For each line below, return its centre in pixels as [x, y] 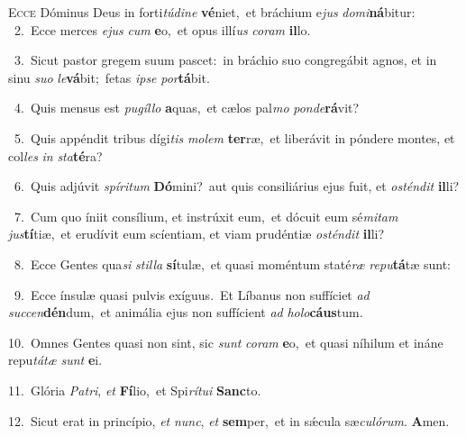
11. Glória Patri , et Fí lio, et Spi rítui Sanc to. [135, 390]
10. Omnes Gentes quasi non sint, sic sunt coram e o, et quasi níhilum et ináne [226, 342]
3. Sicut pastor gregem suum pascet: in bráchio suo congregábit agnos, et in [225, 60]
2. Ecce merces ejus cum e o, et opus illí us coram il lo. [162, 29]
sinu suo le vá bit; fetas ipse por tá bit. [109, 77]
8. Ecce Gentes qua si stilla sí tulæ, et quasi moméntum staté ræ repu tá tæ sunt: [233, 263]
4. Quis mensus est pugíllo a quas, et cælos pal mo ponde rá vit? [187, 108]
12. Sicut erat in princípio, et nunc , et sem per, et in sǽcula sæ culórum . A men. [229, 420]
